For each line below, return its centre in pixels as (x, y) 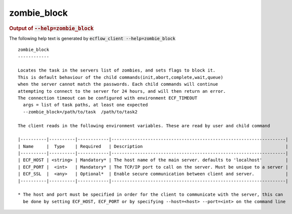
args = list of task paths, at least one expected (85, 105)
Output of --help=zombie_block (51, 28)
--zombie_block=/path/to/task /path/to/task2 (80, 112)
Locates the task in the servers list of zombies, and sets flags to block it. (117, 71)
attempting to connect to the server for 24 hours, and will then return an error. (122, 91)
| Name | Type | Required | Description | (153, 146)
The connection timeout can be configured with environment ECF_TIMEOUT (108, 98)
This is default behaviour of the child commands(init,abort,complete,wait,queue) (121, 77)
